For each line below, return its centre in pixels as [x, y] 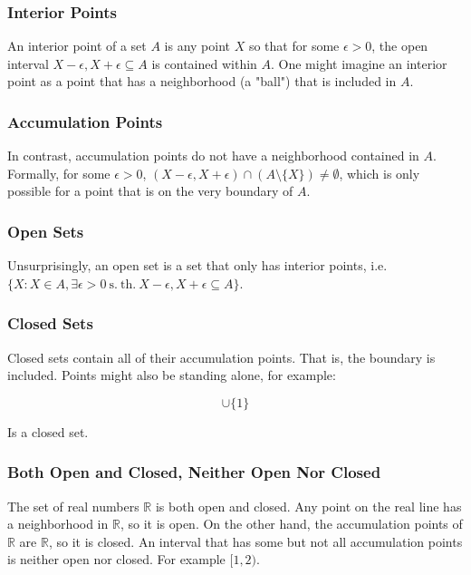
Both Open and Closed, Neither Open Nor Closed [194, 472]
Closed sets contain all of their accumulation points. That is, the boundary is [221, 357]
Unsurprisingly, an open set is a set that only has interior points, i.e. [197, 265]
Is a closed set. [48, 431]
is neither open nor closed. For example [116, 559]
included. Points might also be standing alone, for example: [172, 375]
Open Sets [46, 231]
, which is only [380, 173]
